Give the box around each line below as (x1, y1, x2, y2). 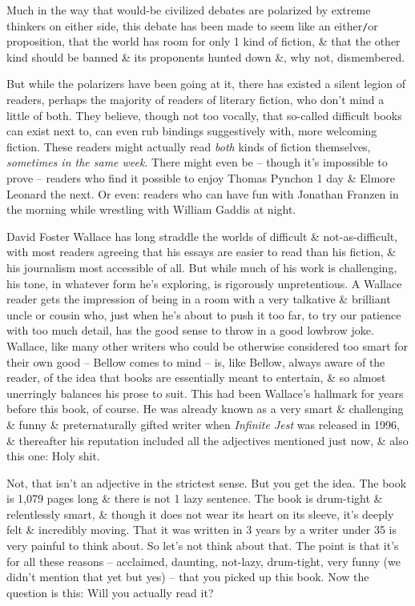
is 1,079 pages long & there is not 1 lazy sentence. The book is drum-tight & (6, 490, 383, 507)
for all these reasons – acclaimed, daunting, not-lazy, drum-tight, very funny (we (6, 552, 401, 569)
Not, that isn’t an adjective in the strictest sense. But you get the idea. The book (6, 474, 407, 491)
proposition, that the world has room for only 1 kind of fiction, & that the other (6, 33, 401, 50)
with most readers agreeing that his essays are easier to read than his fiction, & (6, 243, 397, 260)
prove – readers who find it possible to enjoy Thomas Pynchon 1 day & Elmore (6, 170, 396, 186)
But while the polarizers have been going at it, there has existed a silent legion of (6, 75, 405, 92)
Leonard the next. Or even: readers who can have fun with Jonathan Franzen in (6, 185, 399, 202)
